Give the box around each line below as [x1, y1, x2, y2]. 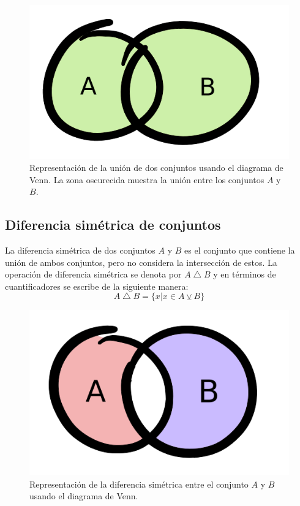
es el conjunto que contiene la [184, 243, 295, 256]
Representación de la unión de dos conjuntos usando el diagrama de [29, 160, 283, 173]
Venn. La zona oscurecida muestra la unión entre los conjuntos [29, 173, 264, 186]
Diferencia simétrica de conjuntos [5, 215, 221, 234]
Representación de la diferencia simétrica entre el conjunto [29, 477, 249, 490]
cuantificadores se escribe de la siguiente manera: [5, 279, 189, 292]
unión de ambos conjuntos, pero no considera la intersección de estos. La [5, 255, 277, 268]
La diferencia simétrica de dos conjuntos [5, 243, 156, 256]
